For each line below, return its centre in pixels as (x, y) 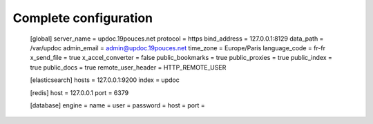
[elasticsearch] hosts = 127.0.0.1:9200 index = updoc (105, 80)
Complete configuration (83, 18)
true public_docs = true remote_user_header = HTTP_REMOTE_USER (128, 67)
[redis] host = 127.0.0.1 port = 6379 (79, 92)
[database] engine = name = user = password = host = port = (117, 105)
